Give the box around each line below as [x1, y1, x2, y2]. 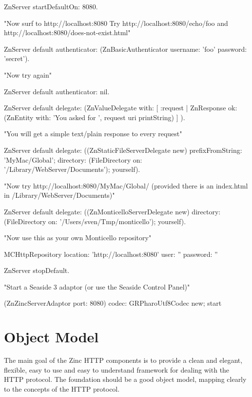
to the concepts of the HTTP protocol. [4, 383, 120, 394]
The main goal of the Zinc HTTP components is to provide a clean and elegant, [4, 355, 243, 365]
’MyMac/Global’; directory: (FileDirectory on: [4, 154, 142, 165]
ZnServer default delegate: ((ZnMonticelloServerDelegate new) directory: [4, 206, 221, 216]
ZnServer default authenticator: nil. [4, 86, 110, 96]
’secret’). [4, 53, 30, 63]
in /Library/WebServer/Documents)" [4, 190, 115, 200]
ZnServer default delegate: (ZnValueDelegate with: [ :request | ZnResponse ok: [4, 103, 237, 113]
